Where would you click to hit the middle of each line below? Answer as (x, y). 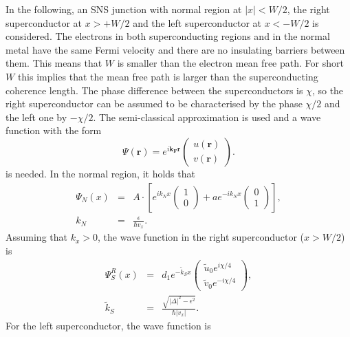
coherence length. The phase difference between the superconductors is (154, 90)
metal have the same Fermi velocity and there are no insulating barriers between (175, 49)
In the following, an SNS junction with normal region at (124, 9)
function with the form (54, 130)
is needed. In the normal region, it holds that (100, 173)
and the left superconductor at (197, 22)
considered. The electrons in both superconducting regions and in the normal (168, 36)
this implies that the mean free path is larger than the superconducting (168, 76)
